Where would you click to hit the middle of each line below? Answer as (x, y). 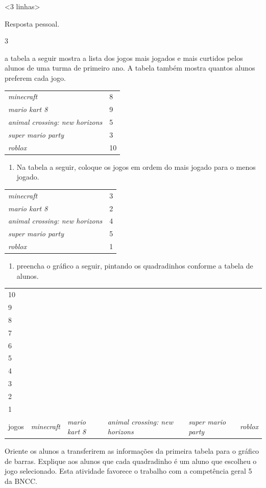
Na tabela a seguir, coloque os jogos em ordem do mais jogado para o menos (136, 167)
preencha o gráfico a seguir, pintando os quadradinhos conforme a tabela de (135, 266)
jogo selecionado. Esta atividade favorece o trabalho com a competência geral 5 (128, 471)
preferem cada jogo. (35, 77)
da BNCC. (21, 481)
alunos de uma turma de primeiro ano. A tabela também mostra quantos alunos (130, 68)
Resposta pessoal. (32, 23)
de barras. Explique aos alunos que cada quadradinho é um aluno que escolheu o (131, 461)
